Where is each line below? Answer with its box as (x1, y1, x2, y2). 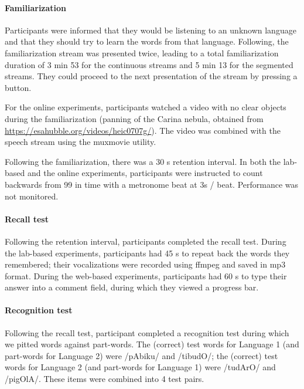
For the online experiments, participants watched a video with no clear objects (5, 101, 286, 113)
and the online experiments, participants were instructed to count (27, 167, 263, 179)
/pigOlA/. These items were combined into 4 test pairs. (5, 373, 204, 385)
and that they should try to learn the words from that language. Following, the (5, 35, 289, 48)
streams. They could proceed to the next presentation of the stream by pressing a (5, 70, 298, 82)
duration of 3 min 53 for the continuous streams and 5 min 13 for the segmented (5, 58, 293, 70)
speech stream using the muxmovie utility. (5, 136, 156, 148)
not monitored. (5, 190, 59, 202)
